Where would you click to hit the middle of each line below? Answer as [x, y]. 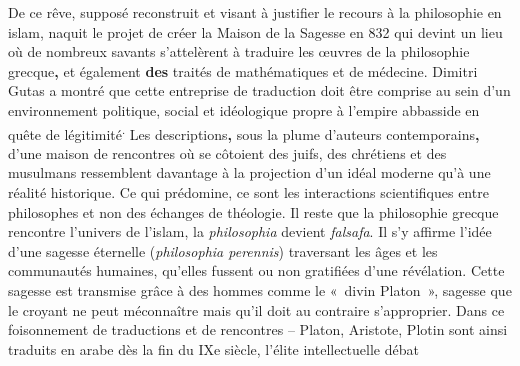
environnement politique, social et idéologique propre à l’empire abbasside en [244, 109]
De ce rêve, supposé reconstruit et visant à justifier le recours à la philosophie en [255, 12]
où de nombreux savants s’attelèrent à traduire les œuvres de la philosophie [239, 51]
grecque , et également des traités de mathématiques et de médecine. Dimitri [243, 70]
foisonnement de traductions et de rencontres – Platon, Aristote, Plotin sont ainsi [258, 329]
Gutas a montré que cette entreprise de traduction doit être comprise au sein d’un [259, 90]
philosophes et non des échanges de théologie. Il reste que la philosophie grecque [253, 211]
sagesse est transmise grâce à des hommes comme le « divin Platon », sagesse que [260, 289]
